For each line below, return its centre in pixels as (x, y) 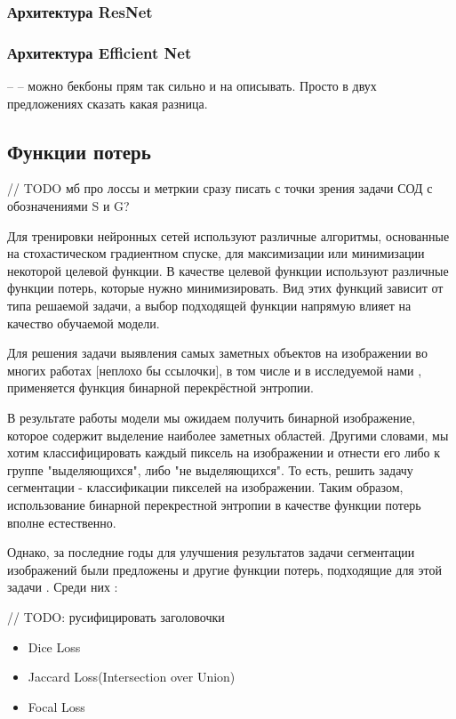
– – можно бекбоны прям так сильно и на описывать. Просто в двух (192, 86)
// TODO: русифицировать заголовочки (116, 616)
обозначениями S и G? (68, 206)
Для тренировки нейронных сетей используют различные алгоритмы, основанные (228, 235)
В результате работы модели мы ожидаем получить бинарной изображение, (212, 417)
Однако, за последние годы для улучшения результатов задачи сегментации (211, 552)
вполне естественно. (62, 522)
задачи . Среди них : (63, 587)
